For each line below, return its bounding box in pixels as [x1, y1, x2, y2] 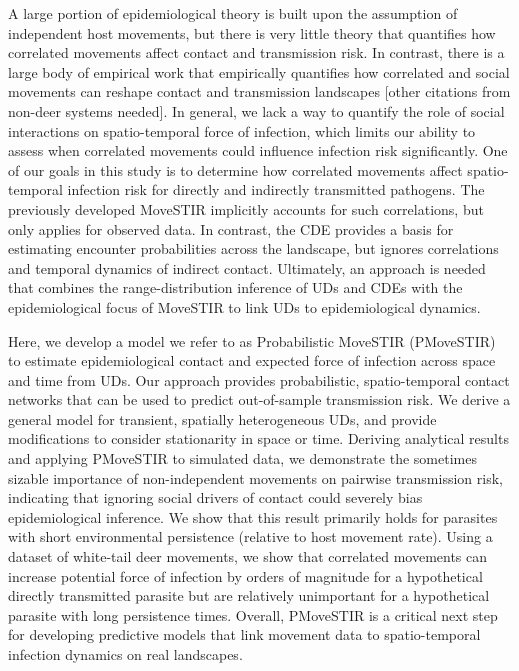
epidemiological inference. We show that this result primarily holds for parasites [8, 506, 498, 527]
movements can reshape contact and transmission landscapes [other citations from [8, 81, 511, 102]
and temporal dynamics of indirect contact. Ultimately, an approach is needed [8, 257, 486, 278]
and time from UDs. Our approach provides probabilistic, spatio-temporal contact [8, 369, 510, 390]
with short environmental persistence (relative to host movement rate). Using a [8, 526, 493, 547]
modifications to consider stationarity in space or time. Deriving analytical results [8, 428, 509, 449]
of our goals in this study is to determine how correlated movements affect [8, 159, 463, 180]
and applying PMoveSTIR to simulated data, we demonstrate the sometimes [8, 448, 477, 469]
